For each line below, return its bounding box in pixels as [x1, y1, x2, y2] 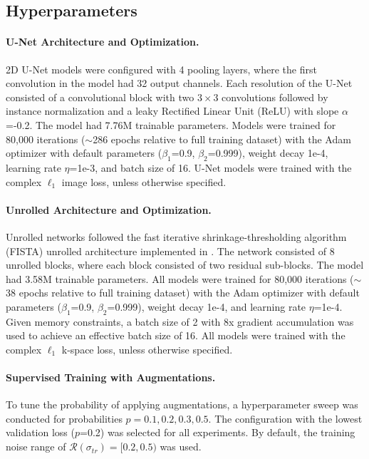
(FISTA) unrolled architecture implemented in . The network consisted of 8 [6, 243, 335, 258]
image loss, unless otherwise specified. [61, 174, 227, 189]
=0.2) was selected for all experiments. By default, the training [80, 425, 355, 440]
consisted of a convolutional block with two [6, 89, 194, 104]
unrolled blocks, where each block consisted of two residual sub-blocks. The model [6, 257, 364, 272]
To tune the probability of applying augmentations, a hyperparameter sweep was [6, 397, 358, 412]
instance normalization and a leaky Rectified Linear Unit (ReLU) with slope [6, 103, 339, 118]
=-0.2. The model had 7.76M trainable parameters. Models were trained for [6, 117, 336, 132]
